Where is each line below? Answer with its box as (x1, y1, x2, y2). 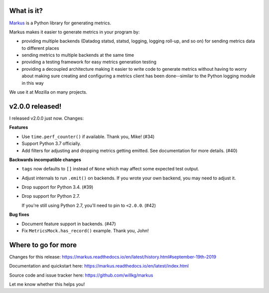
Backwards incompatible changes (9, 156, 82, 162)
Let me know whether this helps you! (9, 282, 85, 288)
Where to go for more (9, 241, 77, 249)
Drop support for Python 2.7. (21, 193, 80, 199)
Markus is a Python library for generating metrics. (9, 20, 112, 26)
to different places (21, 45, 59, 51)
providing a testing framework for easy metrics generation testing (21, 59, 157, 65)
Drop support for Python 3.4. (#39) (21, 184, 94, 190)
